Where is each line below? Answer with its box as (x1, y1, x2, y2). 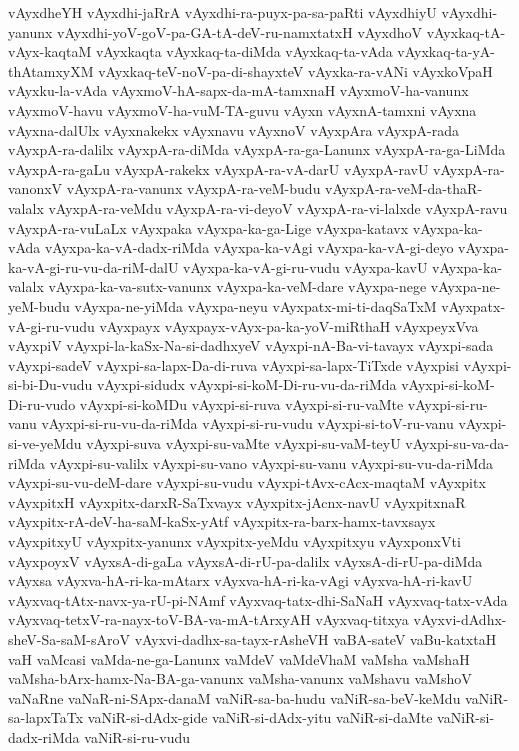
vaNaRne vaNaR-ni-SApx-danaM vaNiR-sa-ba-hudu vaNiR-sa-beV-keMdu (8, 687, 461, 708)
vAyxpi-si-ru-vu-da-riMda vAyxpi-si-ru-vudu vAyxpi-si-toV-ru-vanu (41, 413, 454, 434)
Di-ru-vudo (8, 393, 76, 414)
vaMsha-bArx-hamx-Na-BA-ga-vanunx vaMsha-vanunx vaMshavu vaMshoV (8, 668, 472, 689)
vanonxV (8, 178, 63, 199)
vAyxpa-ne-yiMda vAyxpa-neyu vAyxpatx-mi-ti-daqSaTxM (74, 295, 437, 316)
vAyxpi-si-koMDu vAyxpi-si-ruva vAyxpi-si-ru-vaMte (79, 393, 404, 414)
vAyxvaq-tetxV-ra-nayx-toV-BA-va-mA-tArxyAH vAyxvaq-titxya (8, 609, 409, 630)
